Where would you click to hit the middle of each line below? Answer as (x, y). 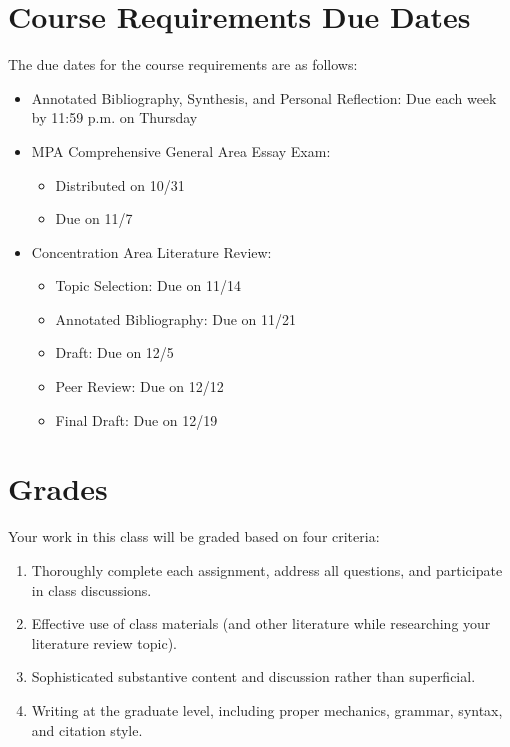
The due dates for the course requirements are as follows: (183, 64)
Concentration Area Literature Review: (151, 251)
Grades (58, 488)
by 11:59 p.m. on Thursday (114, 117)
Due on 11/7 (94, 218)
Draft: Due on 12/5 (114, 352)
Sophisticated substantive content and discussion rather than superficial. (253, 676)
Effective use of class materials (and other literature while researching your (261, 623)
